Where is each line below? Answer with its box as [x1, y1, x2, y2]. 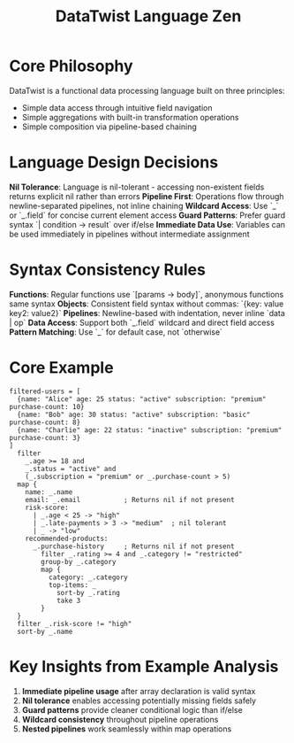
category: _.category [48, 573, 128, 582]
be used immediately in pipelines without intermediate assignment [9, 228, 250, 239]
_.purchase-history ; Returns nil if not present [32, 542, 236, 551]
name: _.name [25, 487, 73, 497]
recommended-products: [25, 534, 109, 543]
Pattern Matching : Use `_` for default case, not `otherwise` [9, 326, 223, 337]
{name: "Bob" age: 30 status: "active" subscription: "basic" [17, 410, 251, 419]
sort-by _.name [17, 627, 73, 636]
